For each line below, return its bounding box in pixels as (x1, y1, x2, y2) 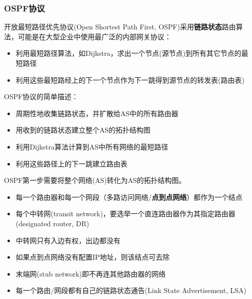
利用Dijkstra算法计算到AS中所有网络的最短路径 (15, 141, 168, 151)
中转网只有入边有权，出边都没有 (15, 235, 121, 245)
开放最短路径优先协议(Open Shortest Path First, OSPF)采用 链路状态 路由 (4, 21, 236, 32)
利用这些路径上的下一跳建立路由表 (15, 158, 127, 168)
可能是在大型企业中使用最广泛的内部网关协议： (17, 31, 171, 41)
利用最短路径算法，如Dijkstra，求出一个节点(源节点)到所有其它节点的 (15, 48, 242, 58)
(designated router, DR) (15, 218, 89, 228)
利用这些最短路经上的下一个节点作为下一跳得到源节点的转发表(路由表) (15, 74, 245, 85)
